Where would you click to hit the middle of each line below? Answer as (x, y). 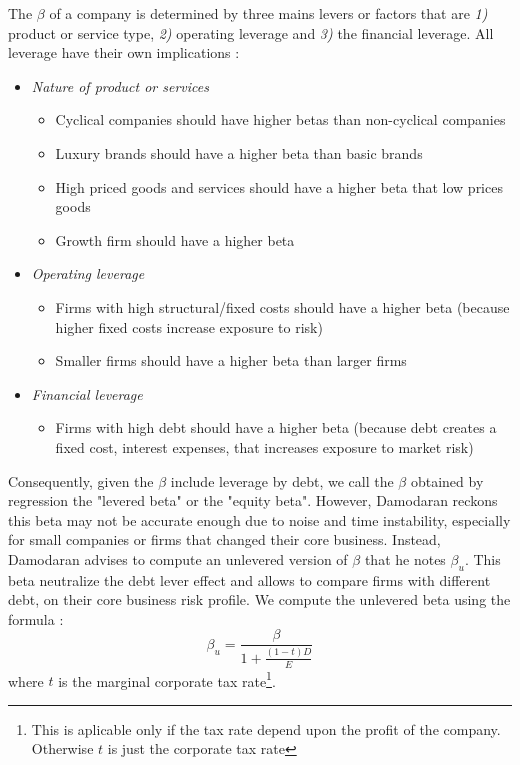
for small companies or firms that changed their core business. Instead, (224, 539)
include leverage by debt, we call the (282, 480)
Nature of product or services (120, 85)
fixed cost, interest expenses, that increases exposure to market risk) (264, 446)
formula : (36, 618)
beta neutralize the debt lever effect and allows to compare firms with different (249, 579)
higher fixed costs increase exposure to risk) (189, 326)
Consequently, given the (81, 480)
